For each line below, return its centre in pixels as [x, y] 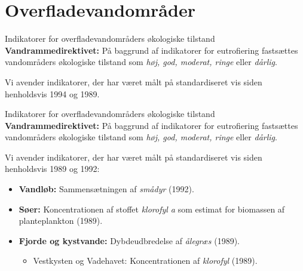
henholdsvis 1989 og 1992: [52, 169]
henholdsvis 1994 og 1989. [52, 93]
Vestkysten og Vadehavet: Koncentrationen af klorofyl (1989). [145, 261]
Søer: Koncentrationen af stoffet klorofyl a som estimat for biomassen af [152, 209]
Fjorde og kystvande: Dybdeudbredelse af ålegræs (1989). [129, 240]
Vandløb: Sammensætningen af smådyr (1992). [106, 189]
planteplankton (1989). [61, 221]
